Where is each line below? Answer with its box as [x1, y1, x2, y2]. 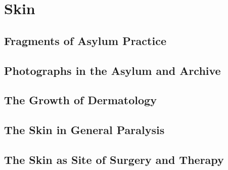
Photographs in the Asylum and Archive [4, 62, 221, 78]
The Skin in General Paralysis [4, 122, 165, 138]
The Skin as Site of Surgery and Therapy [4, 151, 224, 167]
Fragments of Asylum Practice [4, 32, 166, 48]
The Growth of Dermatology [4, 92, 157, 108]
